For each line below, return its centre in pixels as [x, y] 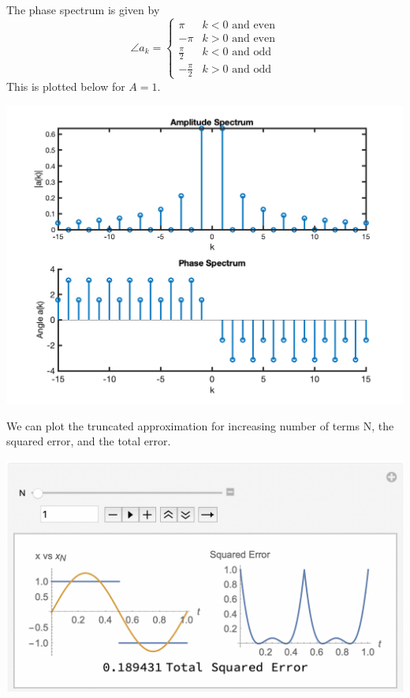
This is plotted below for [66, 86]
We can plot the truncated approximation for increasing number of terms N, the [200, 425]
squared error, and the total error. [89, 441]
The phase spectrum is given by [83, 9]
